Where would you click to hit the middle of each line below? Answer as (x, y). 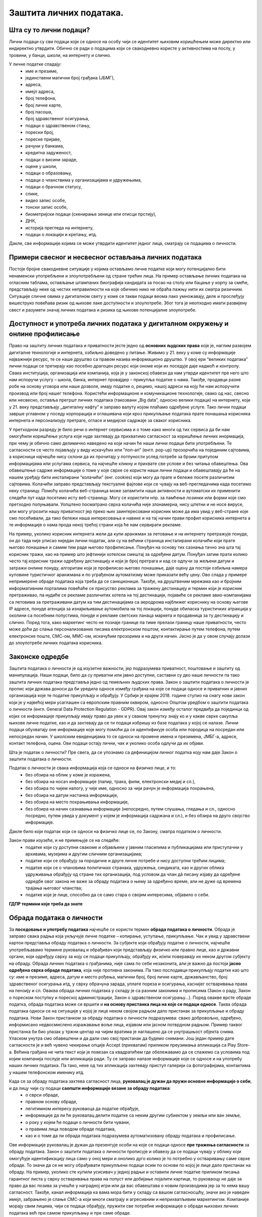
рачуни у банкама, (45, 146)
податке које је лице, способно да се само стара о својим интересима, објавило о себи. (117, 895)
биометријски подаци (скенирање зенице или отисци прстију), (91, 214)
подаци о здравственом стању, (58, 125)
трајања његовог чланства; (54, 888)
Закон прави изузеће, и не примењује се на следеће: (64, 840)
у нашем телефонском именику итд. (47, 1072)
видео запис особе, (46, 201)
